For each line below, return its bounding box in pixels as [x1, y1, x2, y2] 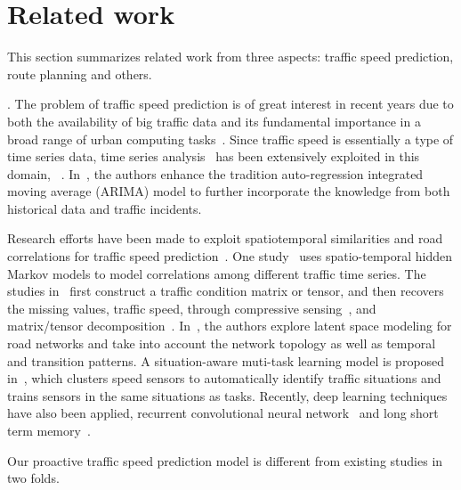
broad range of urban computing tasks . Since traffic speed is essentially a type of [7, 129, 454, 148]
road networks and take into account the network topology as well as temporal [7, 334, 436, 353]
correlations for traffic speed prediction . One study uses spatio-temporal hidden [7, 247, 453, 265]
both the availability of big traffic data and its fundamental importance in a [7, 111, 421, 130]
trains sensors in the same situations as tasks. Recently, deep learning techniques [7, 386, 448, 404]
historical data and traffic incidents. [7, 199, 202, 217]
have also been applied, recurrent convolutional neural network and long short [7, 404, 439, 422]
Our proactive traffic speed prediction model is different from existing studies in [7, 451, 443, 470]
